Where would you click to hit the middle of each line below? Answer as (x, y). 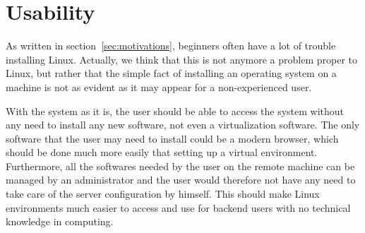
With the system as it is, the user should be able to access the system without (175, 110)
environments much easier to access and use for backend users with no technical (178, 207)
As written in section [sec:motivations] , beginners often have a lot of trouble (171, 46)
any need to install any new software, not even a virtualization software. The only (183, 125)
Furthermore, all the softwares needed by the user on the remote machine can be (180, 166)
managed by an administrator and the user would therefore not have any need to (181, 180)
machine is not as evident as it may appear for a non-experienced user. (159, 86)
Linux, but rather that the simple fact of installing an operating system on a (171, 73)
